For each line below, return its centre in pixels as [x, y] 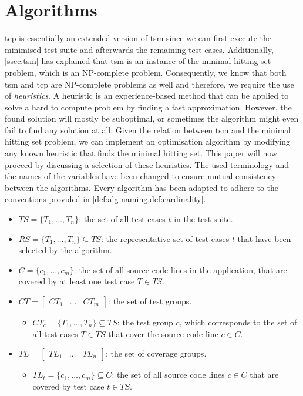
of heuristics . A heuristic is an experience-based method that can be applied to [147, 95]
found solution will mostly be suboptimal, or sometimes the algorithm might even [152, 118]
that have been [264, 238]
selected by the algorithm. [65, 250]
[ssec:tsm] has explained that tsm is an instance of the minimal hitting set [138, 61]
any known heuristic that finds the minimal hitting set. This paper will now [141, 153]
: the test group [145, 322]
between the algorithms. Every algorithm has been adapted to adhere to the [142, 187]
